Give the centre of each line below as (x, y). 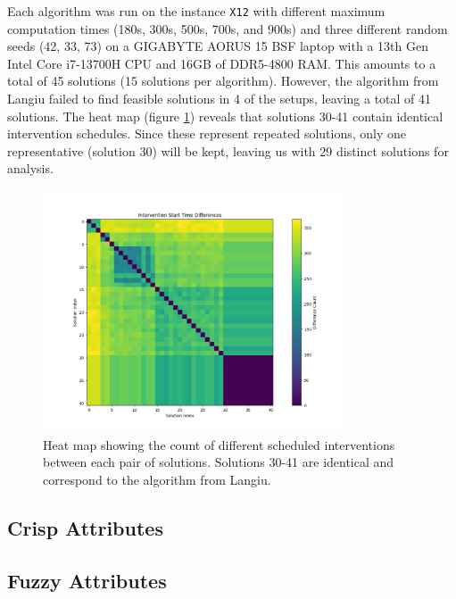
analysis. (30, 168)
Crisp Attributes (85, 528)
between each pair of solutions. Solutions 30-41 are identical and (219, 462)
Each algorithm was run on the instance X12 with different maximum (196, 11)
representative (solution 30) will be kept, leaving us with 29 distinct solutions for (228, 150)
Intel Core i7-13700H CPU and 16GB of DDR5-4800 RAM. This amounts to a (222, 63)
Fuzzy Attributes (87, 580)
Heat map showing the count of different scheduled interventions (219, 444)
